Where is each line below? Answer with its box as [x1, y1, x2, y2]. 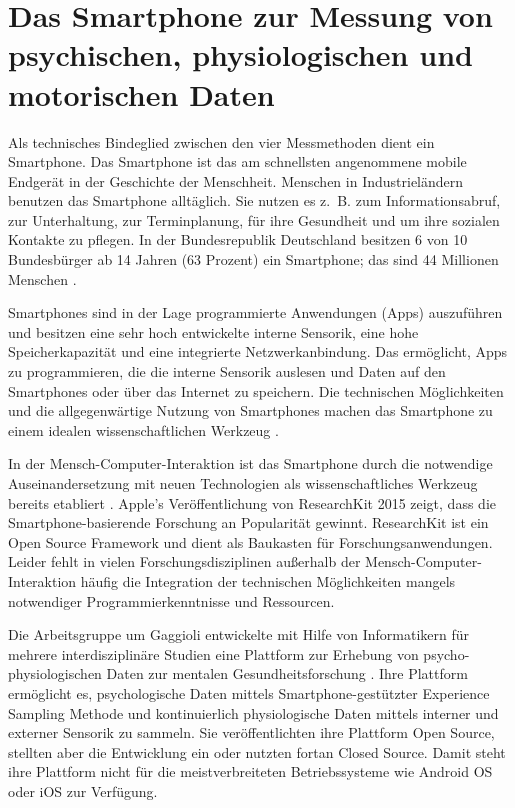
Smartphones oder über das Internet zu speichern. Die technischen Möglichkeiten [8, 380, 504, 401]
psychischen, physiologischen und [8, 34, 473, 75]
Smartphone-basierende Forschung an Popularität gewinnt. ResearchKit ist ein [8, 512, 489, 533]
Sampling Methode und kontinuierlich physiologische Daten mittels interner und [8, 702, 499, 723]
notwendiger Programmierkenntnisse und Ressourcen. [8, 590, 335, 611]
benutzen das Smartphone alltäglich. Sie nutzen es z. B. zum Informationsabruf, [8, 190, 501, 211]
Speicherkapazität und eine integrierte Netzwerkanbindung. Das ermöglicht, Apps [8, 341, 508, 362]
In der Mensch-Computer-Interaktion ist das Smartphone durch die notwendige [8, 453, 493, 474]
